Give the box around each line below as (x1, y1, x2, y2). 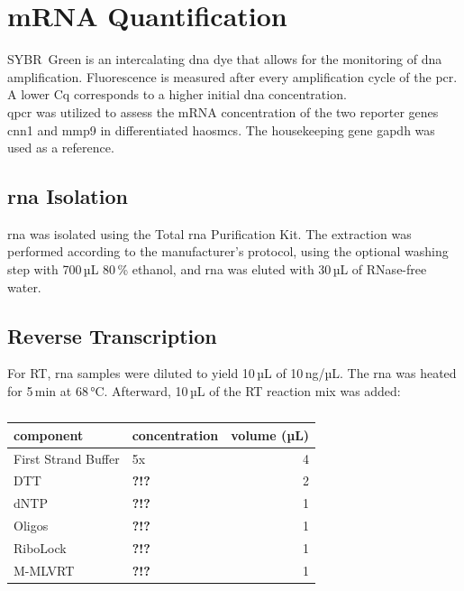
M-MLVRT (14, 560, 75, 579)
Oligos (14, 516, 49, 535)
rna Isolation (7, 182, 128, 210)
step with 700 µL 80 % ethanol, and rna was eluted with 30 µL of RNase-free (7, 260, 427, 279)
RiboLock (14, 538, 67, 557)
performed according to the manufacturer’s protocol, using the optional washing (7, 242, 449, 261)
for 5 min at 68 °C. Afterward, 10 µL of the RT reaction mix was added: (7, 382, 401, 401)
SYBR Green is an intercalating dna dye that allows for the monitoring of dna (7, 50, 442, 69)
